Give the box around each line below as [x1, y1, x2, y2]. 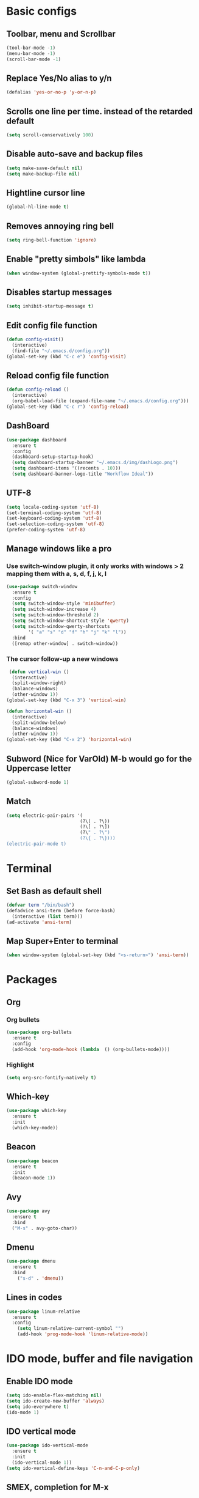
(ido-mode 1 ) [6, 1409, 40, 1415]
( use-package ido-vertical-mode [6, 1442, 88, 1448]
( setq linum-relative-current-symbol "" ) [17, 1326, 124, 1332]
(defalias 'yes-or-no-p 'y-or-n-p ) [6, 89, 97, 95]
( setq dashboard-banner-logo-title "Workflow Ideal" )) [12, 471, 154, 477]
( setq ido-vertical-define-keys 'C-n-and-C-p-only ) [6, 1465, 140, 1471]
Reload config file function [6, 371, 110, 381]
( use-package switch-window [6, 583, 78, 589]
